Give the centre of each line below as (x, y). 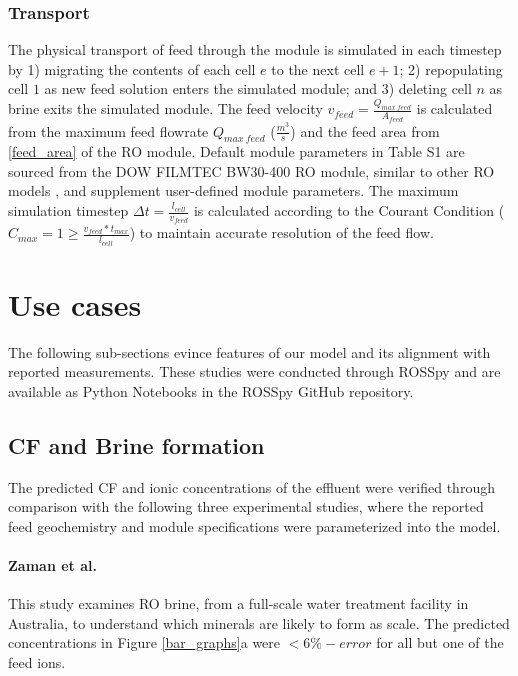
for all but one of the (440, 642)
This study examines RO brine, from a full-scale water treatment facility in (238, 603)
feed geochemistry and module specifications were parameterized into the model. (254, 525)
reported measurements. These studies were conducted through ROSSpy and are (254, 371)
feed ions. (37, 662)
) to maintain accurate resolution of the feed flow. (281, 232)
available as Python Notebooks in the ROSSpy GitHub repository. (211, 390)
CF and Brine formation (136, 444)
